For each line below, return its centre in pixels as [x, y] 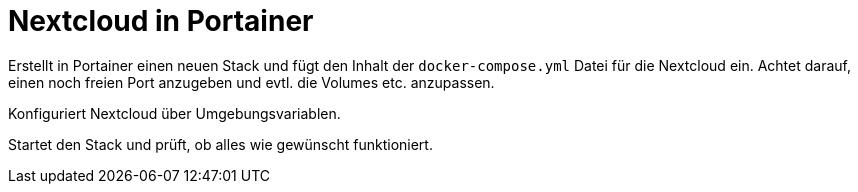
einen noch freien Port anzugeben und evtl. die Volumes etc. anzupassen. [251, 82]
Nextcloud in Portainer [161, 21]
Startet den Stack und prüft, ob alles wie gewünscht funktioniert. [220, 144]
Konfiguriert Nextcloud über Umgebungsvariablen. [174, 113]
